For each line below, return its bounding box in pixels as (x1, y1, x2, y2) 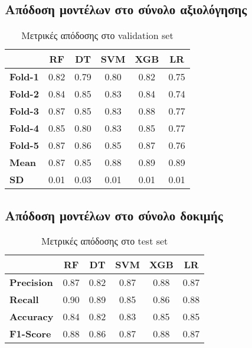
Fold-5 (9, 138, 39, 152)
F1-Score (9, 327, 51, 341)
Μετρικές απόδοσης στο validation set (21, 28, 174, 43)
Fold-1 (9, 70, 39, 84)
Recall (9, 292, 39, 307)
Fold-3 (9, 104, 39, 118)
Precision (9, 275, 53, 290)
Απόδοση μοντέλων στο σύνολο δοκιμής (5, 206, 223, 224)
